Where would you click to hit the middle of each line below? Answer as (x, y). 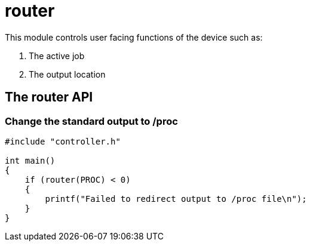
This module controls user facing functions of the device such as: (134, 37)
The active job (57, 56)
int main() (30, 160)
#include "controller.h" (63, 141)
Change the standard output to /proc (91, 121)
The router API (49, 97)
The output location (67, 74)
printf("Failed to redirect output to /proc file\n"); (176, 199)
